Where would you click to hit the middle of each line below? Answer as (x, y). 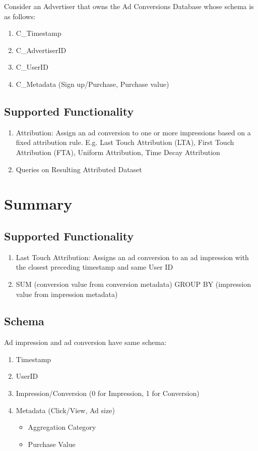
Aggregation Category (62, 427)
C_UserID (32, 67)
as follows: (20, 16)
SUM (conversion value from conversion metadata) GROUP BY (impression (134, 284)
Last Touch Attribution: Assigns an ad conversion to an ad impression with (132, 257)
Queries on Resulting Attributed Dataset (79, 169)
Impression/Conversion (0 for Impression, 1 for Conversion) (108, 393)
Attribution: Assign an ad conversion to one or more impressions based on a (133, 132)
